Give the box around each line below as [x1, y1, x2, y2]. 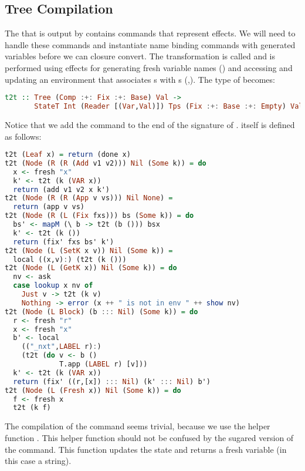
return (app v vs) [13, 203, 85, 211]
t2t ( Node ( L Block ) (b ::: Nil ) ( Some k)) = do [5, 307, 198, 316]
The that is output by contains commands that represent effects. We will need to [5, 27, 296, 39]
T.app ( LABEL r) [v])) [59, 360, 148, 369]
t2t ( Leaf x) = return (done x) [5, 150, 131, 159]
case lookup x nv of [13, 281, 93, 290]
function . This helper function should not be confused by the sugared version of [5, 431, 294, 443]
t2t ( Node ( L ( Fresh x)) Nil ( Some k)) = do [5, 386, 181, 395]
